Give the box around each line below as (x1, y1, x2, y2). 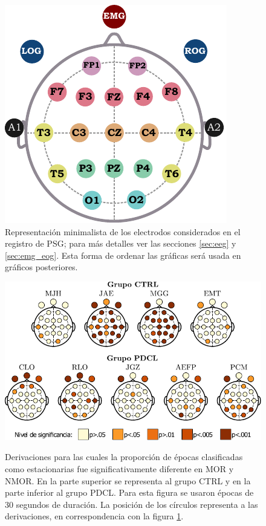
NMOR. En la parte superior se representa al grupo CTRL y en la (5, 474, 251, 487)
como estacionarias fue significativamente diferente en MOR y (5, 463, 234, 475)
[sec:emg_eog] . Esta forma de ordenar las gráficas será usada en (5, 248, 241, 261)
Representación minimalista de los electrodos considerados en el (5, 225, 241, 238)
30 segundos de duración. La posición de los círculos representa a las (5, 498, 258, 510)
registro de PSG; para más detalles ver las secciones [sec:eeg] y (5, 237, 236, 250)
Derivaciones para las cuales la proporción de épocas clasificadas (5, 450, 243, 463)
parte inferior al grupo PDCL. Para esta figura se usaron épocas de (5, 486, 254, 499)
